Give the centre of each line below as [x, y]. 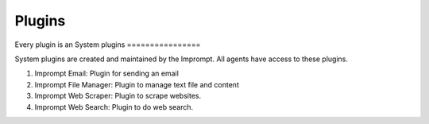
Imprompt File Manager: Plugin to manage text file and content [137, 84]
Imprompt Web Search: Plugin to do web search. [114, 107]
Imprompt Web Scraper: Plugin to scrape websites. [118, 96]
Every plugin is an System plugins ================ [108, 45]
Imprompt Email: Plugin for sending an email [106, 74]
